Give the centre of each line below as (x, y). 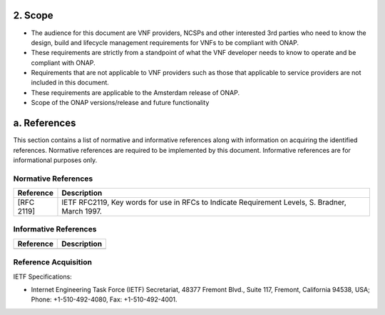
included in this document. (70, 83)
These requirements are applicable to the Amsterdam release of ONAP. (135, 92)
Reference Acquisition (53, 262)
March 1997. (82, 211)
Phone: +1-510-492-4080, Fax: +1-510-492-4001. (104, 299)
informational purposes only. (55, 160)
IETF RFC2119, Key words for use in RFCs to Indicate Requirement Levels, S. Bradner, (204, 202)
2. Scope (33, 15)
